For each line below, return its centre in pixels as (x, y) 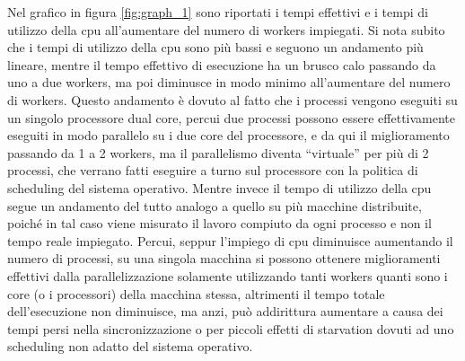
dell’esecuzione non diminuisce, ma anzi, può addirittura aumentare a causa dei (225, 311)
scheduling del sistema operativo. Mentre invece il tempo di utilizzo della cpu (219, 187)
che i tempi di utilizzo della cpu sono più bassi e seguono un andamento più (215, 47)
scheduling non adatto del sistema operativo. (130, 346)
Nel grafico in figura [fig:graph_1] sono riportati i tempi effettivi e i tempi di (218, 12)
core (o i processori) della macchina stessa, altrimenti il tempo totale (196, 293)
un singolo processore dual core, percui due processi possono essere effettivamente (232, 117)
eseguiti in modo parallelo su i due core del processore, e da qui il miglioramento (228, 135)
